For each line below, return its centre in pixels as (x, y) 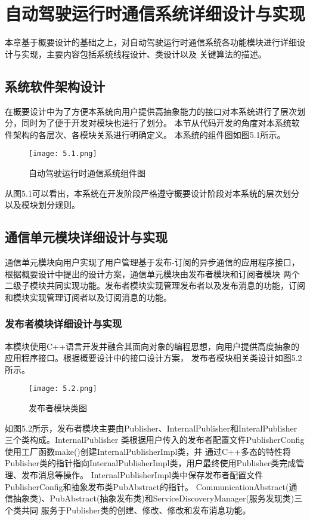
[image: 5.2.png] (63, 389)
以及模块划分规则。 (42, 205)
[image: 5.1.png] (63, 154)
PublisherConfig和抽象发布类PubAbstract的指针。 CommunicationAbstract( (147, 486)
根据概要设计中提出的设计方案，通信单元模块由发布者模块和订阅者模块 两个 (152, 273)
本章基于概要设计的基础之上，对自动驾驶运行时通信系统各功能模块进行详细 (151, 42)
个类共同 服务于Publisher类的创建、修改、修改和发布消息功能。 (128, 510)
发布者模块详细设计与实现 (63, 324)
